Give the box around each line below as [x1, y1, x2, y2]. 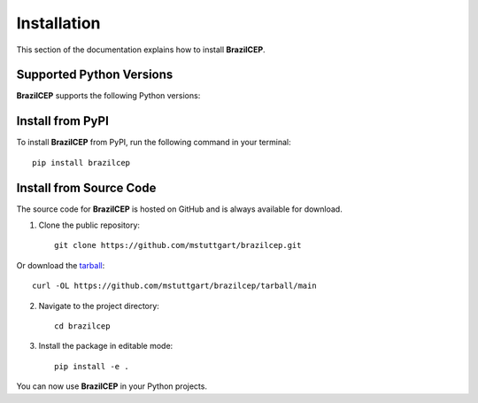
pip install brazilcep [32, 158, 131, 167]
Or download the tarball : [16, 260, 105, 270]
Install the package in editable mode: [38, 341, 173, 352]
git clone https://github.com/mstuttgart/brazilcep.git [54, 240, 302, 251]
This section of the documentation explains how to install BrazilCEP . [16, 44, 266, 55]
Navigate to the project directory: [38, 300, 159, 311]
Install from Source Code [16, 180, 157, 195]
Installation [16, 13, 101, 33]
